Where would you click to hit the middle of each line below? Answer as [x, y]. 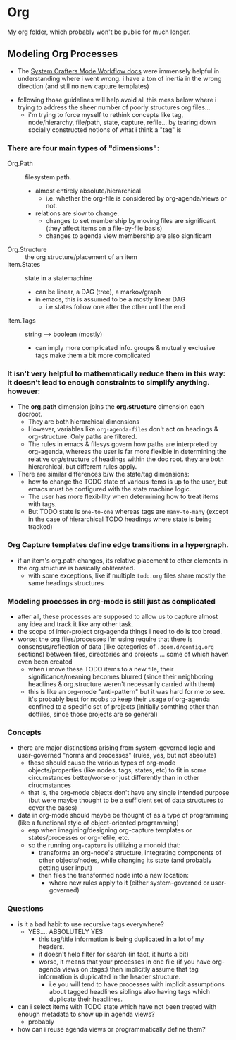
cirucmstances [50, 785]
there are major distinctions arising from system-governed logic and [116, 748]
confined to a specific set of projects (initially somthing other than [124, 706]
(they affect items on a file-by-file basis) [104, 228]
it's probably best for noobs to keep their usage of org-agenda [119, 699]
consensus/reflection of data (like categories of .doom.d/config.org [116, 646]
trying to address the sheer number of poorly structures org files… [114, 107]
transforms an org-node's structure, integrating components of [130, 853]
